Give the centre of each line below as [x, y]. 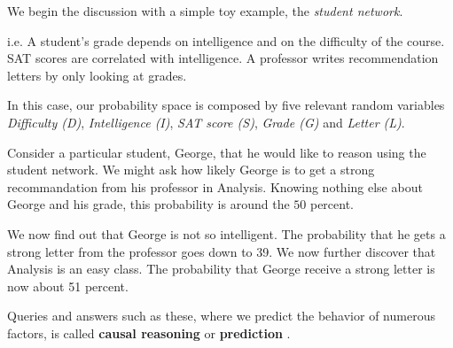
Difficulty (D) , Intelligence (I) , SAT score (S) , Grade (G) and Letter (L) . [206, 122]
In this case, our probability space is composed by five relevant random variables [226, 105]
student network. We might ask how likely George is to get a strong [191, 170]
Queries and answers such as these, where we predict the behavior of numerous [221, 316]
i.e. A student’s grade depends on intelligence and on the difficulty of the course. [226, 40]
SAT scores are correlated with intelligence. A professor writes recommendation [223, 58]
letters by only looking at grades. [97, 75]
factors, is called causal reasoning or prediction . [149, 333]
